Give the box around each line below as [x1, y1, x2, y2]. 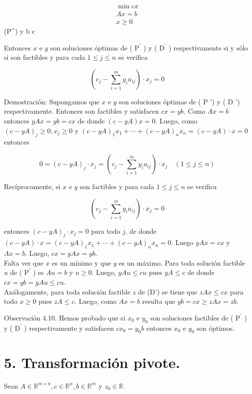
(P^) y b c [4, 26, 35, 36]
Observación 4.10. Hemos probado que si [4, 312, 126, 322]
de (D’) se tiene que [138, 286, 198, 296]
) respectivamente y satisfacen [24, 322, 114, 333]
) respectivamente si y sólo [168, 42, 248, 52]
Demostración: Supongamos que [4, 96, 100, 106]
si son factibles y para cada [4, 52, 85, 62]
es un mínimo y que [52, 257, 111, 268]
